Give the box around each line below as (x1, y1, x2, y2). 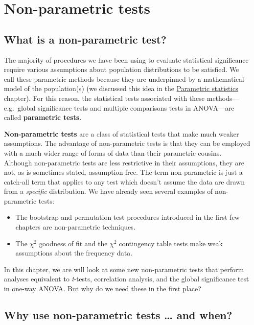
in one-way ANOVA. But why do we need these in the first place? (4, 283, 201, 294)
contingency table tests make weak (119, 238, 223, 248)
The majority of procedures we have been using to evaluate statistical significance (4, 54, 249, 65)
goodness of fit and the (39, 238, 108, 248)
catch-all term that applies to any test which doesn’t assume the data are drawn (4, 176, 245, 186)
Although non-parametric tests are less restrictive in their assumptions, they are (4, 157, 244, 167)
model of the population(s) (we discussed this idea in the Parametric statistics (4, 83, 238, 93)
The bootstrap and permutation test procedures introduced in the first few (15, 212, 240, 222)
